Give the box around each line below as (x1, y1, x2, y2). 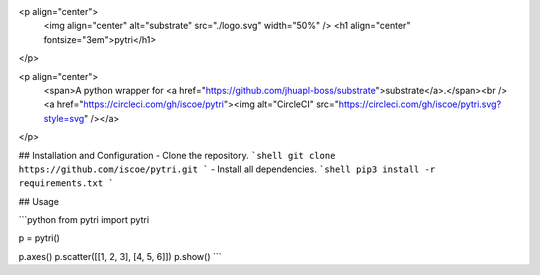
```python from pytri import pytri (18, 214, 150, 226)
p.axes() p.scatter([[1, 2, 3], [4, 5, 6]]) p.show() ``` (18, 250, 222, 262)
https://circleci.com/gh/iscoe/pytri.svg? (338, 98, 502, 110)
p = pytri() (18, 232, 60, 244)
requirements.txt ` (18, 178, 114, 189)
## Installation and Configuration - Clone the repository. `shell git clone (18, 149, 336, 161)
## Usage (18, 195, 60, 207)
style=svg (43, 112, 85, 124)
